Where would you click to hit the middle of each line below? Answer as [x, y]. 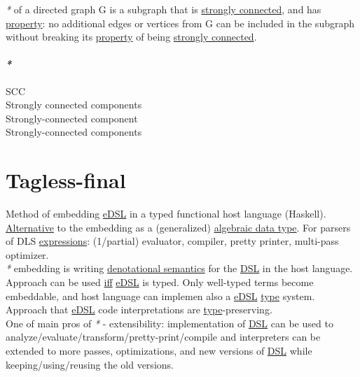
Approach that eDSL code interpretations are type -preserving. [139, 310]
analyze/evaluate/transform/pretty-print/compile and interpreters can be [163, 337]
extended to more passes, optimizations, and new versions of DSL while [159, 351]
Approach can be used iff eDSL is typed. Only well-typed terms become [160, 282]
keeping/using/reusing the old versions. [90, 364]
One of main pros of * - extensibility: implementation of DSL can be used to [169, 323]
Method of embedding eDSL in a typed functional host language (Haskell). [166, 214]
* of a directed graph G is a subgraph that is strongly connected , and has [164, 9]
